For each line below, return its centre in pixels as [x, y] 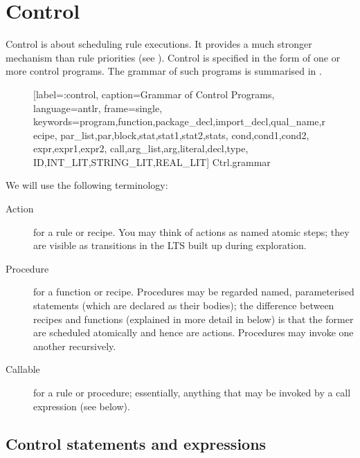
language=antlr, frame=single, [98, 108]
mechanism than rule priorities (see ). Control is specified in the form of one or [173, 57]
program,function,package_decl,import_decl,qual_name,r [202, 121]
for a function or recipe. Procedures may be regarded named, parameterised [194, 292]
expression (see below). [82, 406]
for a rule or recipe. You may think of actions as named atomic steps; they [191, 231]
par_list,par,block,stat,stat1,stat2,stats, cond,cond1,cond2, [185, 135]
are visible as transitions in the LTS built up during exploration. [170, 245]
